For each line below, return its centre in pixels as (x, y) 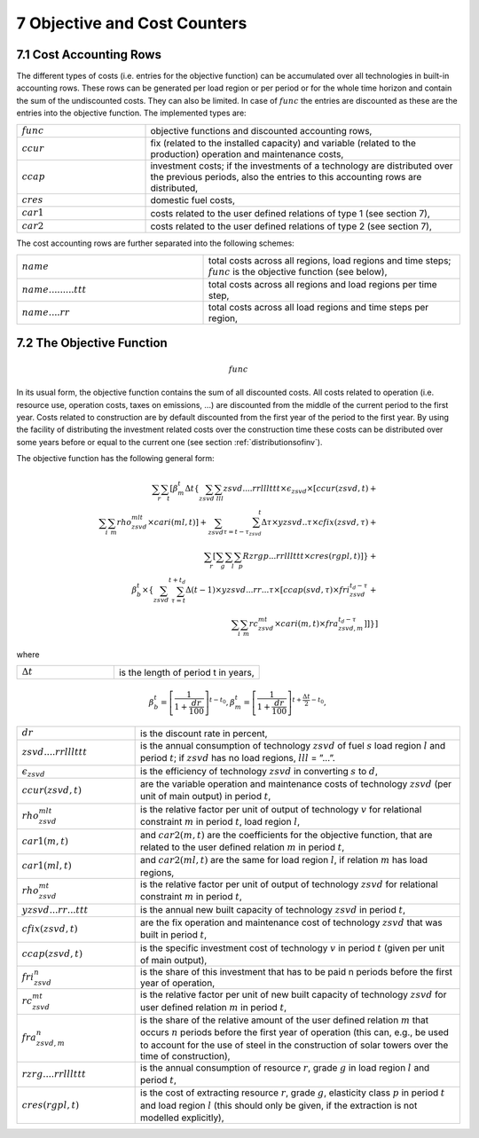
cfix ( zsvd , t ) (50, 929)
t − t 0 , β (222, 702)
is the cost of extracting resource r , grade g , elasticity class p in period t (293, 1093)
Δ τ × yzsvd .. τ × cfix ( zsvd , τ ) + (319, 522)
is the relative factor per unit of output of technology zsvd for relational (289, 884)
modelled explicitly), (183, 1118)
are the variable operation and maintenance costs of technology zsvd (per (296, 784)
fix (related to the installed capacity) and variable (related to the (283, 144)
